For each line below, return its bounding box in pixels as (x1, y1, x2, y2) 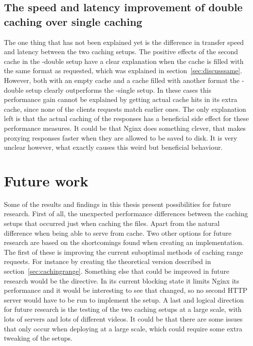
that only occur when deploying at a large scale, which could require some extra (4, 323, 242, 333)
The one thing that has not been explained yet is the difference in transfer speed (4, 37, 244, 47)
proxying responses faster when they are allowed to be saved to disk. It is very (4, 132, 237, 142)
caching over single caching (4, 14, 143, 29)
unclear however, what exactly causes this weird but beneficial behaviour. (4, 142, 223, 152)
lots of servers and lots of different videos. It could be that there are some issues (4, 313, 243, 324)
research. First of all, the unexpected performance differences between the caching (4, 208, 248, 219)
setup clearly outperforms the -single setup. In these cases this (26, 84, 212, 95)
